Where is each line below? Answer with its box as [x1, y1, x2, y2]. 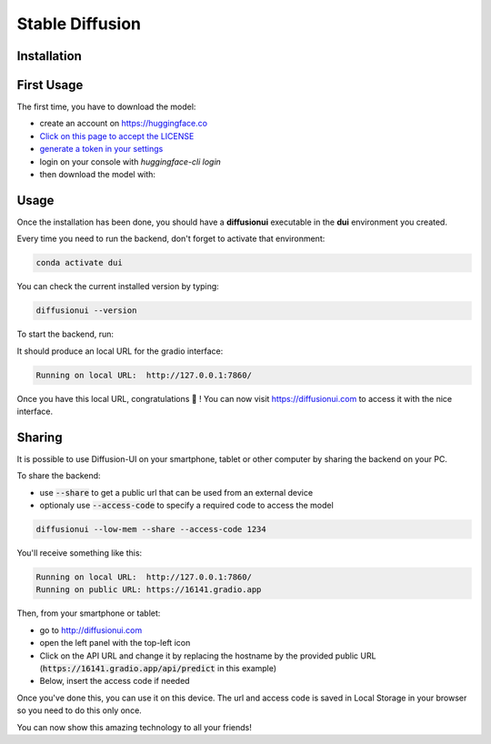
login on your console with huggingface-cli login [39, 156, 222, 167]
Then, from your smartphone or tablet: [16, 608, 161, 618]
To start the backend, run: [16, 328, 114, 340]
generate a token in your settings [39, 144, 164, 155]
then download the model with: [39, 169, 156, 180]
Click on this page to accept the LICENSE [39, 130, 195, 141]
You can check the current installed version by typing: [16, 281, 220, 292]
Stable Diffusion [16, 14, 141, 34]
